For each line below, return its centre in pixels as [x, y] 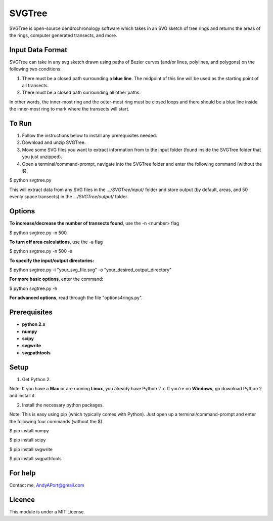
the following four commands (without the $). [56, 421]
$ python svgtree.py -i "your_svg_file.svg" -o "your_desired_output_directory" [90, 270]
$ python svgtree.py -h [33, 288]
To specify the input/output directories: [52, 260]
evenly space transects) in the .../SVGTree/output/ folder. [69, 197]
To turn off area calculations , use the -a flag [56, 242]
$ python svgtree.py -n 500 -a [41, 251]
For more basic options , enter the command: [56, 279]
